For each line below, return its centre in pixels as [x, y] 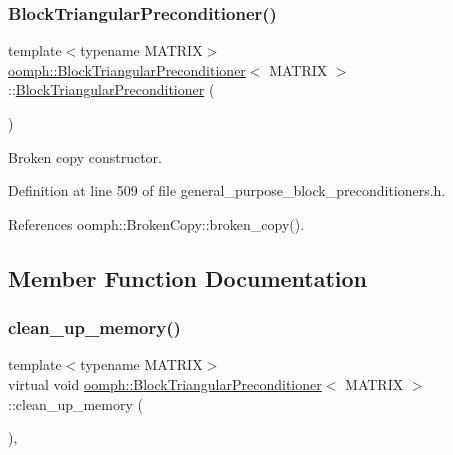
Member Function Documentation [188, 277]
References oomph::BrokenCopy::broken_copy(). [156, 223]
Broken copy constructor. [85, 156]
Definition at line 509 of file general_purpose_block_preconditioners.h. [227, 190]
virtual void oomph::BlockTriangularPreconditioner [165, 383]
